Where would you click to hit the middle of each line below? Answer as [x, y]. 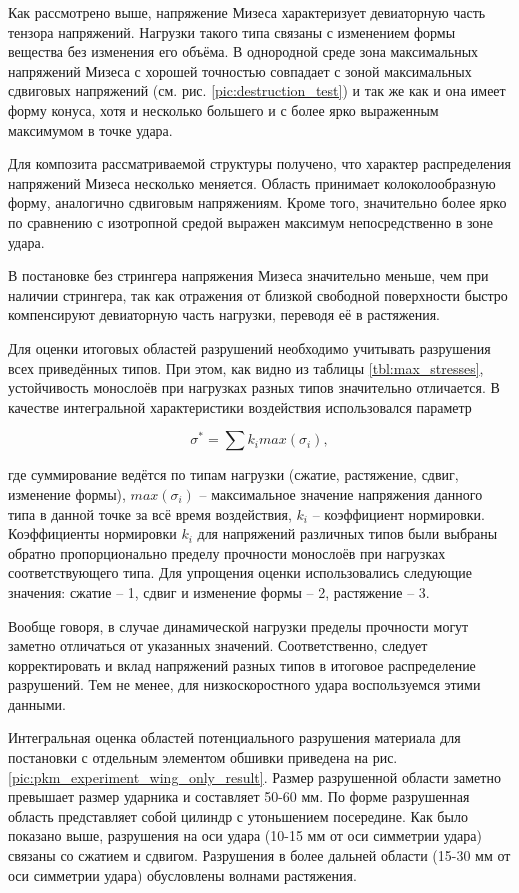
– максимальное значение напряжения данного [341, 493]
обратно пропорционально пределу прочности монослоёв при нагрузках [227, 552]
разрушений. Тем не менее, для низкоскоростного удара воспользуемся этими [244, 684]
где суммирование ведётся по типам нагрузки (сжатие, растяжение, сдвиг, [233, 474]
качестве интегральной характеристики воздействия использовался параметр [240, 406]
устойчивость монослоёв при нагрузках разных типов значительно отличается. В [254, 387]
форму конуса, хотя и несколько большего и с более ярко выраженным [223, 109]
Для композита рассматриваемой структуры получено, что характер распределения [259, 163]
